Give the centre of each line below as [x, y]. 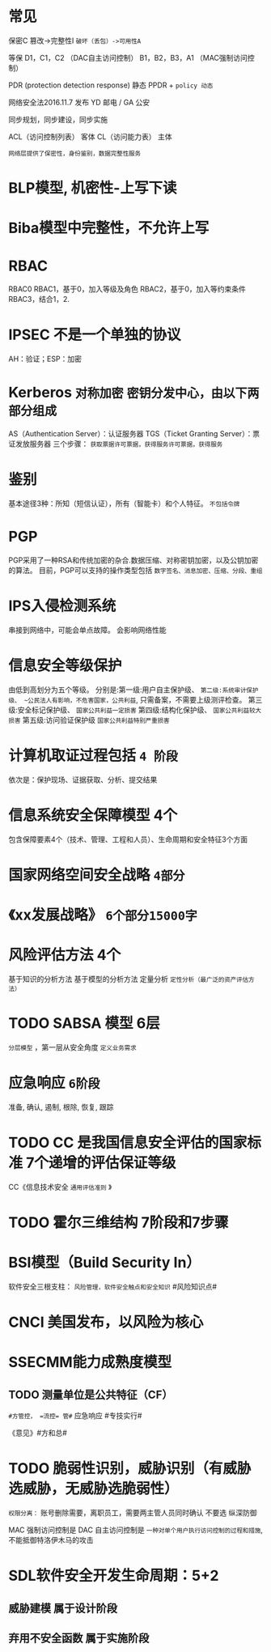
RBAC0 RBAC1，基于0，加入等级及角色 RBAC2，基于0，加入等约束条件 [127, 289]
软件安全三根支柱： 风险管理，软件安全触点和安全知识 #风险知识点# [112, 1287]
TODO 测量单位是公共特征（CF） [91, 1394]
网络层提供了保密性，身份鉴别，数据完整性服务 [75, 153]
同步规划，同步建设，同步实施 [58, 119]
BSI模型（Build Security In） [104, 1263]
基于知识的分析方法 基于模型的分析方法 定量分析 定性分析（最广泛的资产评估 [129, 979]
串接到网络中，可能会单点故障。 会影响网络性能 [87, 630]
